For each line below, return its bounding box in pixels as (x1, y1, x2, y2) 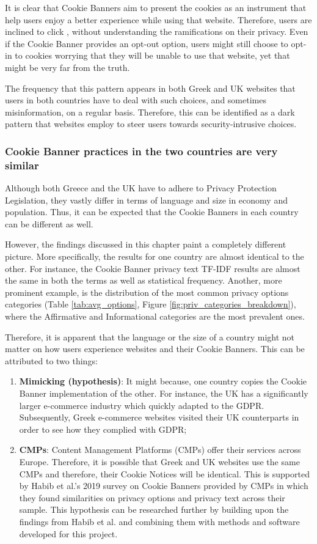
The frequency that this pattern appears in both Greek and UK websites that (5, 81, 296, 94)
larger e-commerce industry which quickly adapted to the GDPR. (19, 399, 264, 411)
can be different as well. (5, 217, 93, 230)
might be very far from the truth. (5, 61, 130, 73)
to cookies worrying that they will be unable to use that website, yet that (15, 49, 290, 62)
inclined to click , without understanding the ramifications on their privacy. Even (5, 25, 308, 38)
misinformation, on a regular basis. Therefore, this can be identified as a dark (5, 105, 295, 118)
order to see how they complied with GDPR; (19, 422, 187, 435)
